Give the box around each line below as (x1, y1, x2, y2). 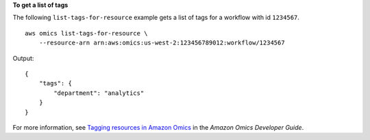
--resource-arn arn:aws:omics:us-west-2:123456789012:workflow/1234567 (38, 39, 285, 47)
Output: (12, 54, 34, 62)
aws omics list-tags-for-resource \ (25, 29, 148, 37)
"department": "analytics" (53, 89, 145, 97)
